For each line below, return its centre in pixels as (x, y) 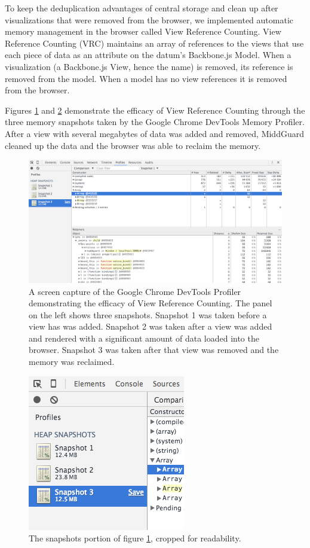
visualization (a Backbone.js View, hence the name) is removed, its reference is (149, 66)
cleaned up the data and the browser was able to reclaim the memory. (133, 145)
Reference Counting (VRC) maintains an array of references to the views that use (154, 43)
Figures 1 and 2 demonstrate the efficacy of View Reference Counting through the (155, 110)
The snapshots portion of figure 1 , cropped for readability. (135, 538)
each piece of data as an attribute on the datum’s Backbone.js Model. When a (148, 55)
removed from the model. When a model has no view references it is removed (146, 78)
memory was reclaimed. (72, 362)
